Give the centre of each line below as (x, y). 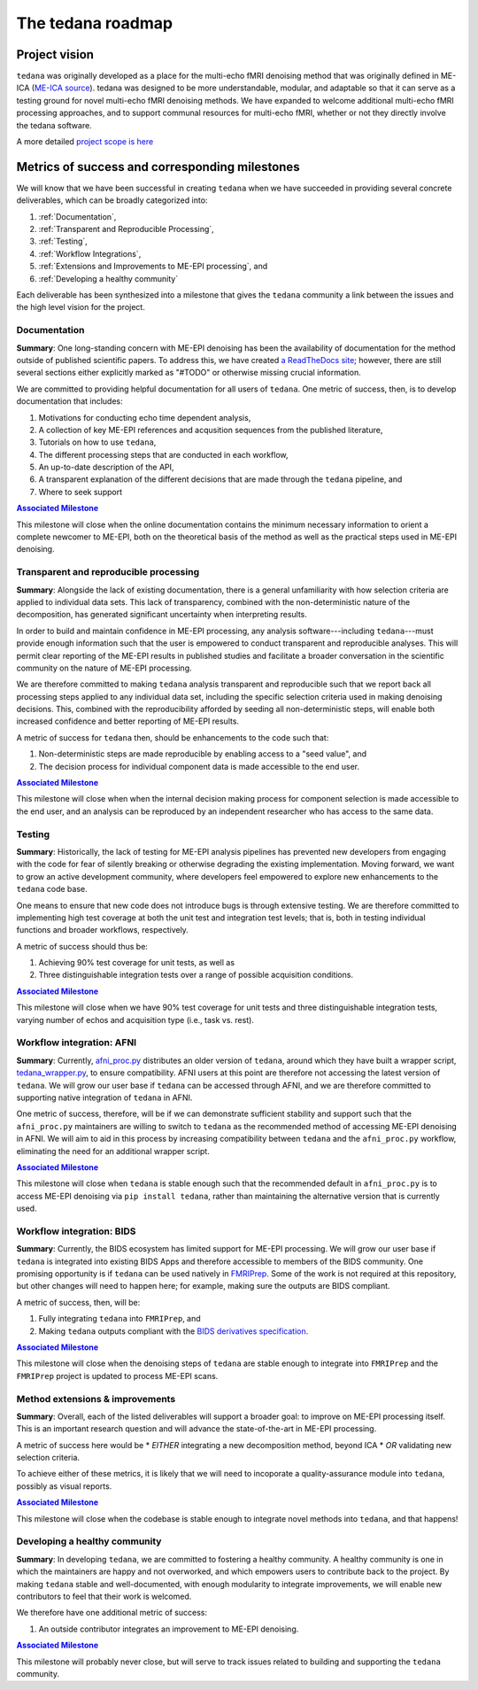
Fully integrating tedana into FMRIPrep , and (119, 1319)
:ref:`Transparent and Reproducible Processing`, (126, 229)
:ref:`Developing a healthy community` (108, 278)
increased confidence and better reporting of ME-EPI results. (127, 721)
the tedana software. (54, 125)
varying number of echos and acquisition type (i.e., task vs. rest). (135, 1019)
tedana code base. (52, 889)
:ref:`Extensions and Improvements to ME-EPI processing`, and (153, 267)
